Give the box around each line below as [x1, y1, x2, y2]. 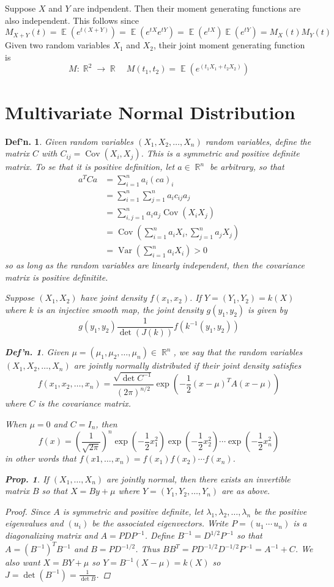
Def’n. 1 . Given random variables [5, 135, 133, 147]
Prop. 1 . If [5, 472, 49, 485]
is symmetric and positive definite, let [62, 504, 204, 517]
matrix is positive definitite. [5, 270, 108, 283]
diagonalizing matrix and [5, 529, 98, 542]
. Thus [135, 542, 160, 555]
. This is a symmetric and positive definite [141, 147, 300, 160]
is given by [248, 303, 288, 316]
